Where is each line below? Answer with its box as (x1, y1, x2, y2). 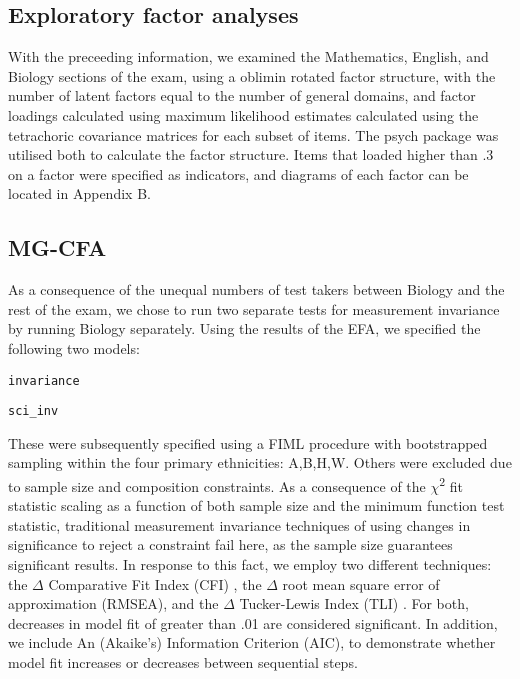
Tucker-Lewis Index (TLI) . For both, (239, 593, 469, 614)
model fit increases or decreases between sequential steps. (8, 652, 358, 673)
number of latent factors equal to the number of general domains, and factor (8, 85, 476, 106)
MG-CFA (8, 232, 107, 263)
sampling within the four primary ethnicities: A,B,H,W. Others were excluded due (8, 452, 512, 473)
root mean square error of (282, 573, 440, 594)
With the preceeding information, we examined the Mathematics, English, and (8, 46, 489, 67)
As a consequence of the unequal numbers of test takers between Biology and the (8, 279, 505, 300)
